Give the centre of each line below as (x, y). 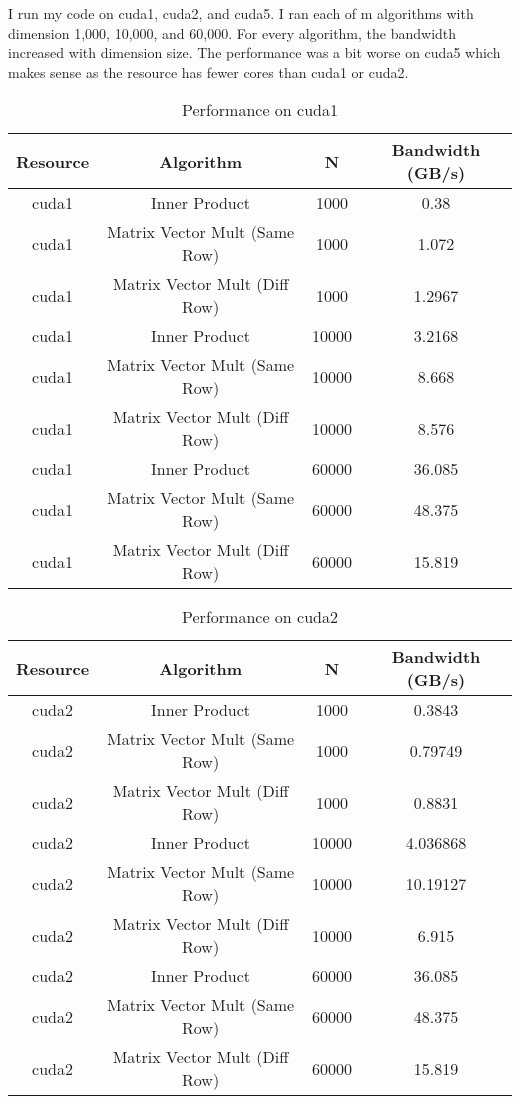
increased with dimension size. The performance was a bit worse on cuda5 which (254, 52)
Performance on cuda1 (260, 110)
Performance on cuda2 (260, 617)
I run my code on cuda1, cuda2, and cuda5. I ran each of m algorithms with (241, 13)
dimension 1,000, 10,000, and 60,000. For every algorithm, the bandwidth (232, 32)
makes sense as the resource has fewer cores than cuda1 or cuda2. (208, 71)
